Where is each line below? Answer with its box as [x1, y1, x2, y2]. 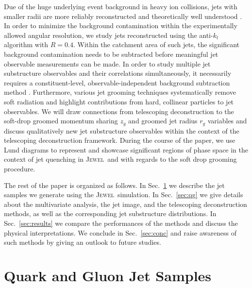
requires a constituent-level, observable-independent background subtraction [4, 77, 230, 87]
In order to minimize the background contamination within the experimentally [4, 20, 237, 31]
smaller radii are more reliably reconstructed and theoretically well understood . [4, 11, 242, 21]
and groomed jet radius [128, 116, 198, 126]
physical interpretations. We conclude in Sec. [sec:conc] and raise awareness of [4, 227, 236, 237]
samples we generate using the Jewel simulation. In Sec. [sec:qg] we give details [4, 189, 243, 200]
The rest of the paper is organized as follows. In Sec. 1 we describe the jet [4, 180, 225, 190]
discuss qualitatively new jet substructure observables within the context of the [4, 125, 239, 136]
